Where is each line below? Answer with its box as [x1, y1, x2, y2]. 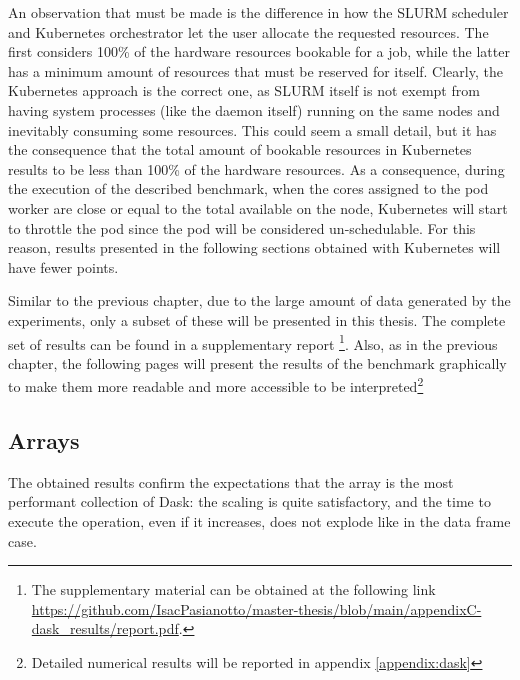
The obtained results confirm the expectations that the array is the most [8, 471, 454, 492]
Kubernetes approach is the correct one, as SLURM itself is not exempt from [8, 80, 480, 101]
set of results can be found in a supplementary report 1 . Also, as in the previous [8, 330, 498, 354]
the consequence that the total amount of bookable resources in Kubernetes [8, 139, 472, 160]
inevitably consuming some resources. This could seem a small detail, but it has [8, 119, 497, 140]
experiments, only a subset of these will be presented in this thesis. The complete [8, 309, 506, 330]
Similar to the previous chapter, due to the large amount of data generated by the [8, 290, 511, 311]
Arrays [8, 424, 80, 455]
